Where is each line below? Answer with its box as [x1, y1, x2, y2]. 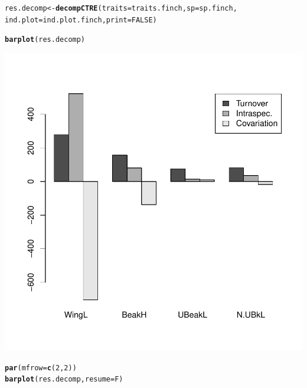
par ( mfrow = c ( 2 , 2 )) [5, 363, 77, 372]
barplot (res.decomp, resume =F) [5, 375, 123, 384]
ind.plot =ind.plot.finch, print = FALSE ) [5, 15, 157, 24]
